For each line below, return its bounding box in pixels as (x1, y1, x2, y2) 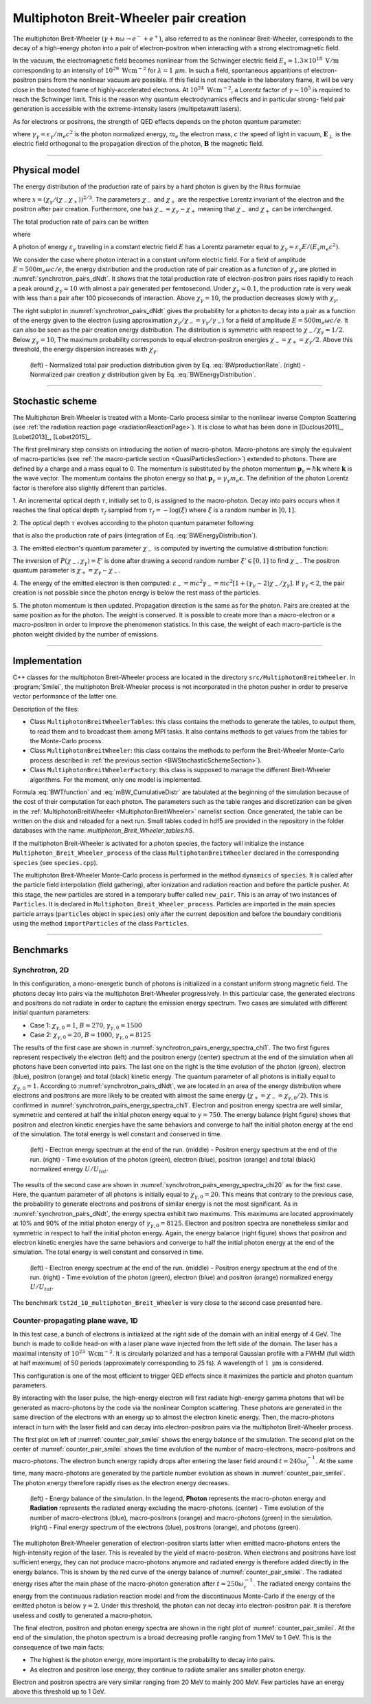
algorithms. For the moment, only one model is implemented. (30, 775, 202, 784)
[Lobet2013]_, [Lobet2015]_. (12, 432, 92, 440)
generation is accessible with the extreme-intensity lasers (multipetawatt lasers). (12, 105, 242, 113)
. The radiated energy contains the (253, 1579, 351, 1588)
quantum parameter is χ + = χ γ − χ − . (12, 566, 121, 576)
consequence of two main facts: (12, 1643, 104, 1651)
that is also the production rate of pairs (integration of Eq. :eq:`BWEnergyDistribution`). (12, 531, 258, 540)
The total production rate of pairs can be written (12, 217, 149, 226)
